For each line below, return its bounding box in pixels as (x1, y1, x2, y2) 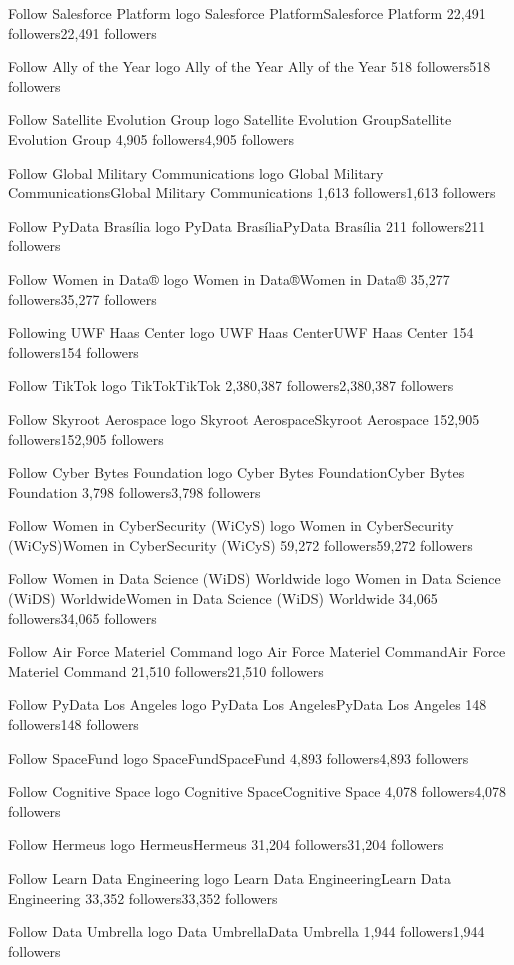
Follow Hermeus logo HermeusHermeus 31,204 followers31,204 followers (8, 834, 444, 855)
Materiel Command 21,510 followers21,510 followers (8, 660, 324, 681)
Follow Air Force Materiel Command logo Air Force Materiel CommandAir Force (8, 641, 506, 662)
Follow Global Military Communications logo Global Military (8, 162, 384, 183)
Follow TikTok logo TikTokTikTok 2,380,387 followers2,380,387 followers (8, 375, 454, 396)
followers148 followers (8, 714, 139, 735)
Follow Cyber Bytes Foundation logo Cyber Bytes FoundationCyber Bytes (8, 462, 465, 483)
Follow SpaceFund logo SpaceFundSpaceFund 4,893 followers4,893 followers (8, 747, 469, 768)
